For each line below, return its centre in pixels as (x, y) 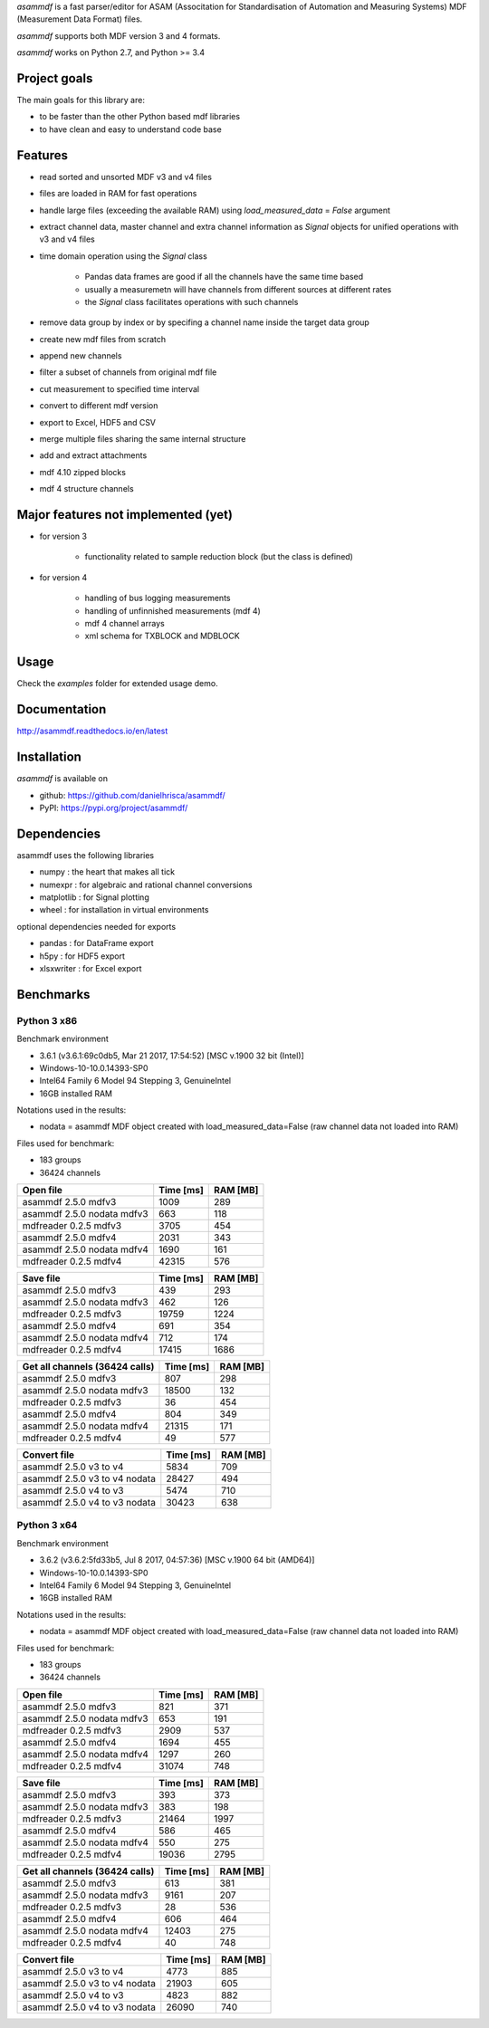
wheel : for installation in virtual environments (124, 910)
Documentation (62, 709)
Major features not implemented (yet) (125, 515)
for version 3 (63, 536)
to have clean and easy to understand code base (130, 129)
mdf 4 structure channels (87, 489)
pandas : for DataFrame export (96, 943)
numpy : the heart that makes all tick (107, 872)
